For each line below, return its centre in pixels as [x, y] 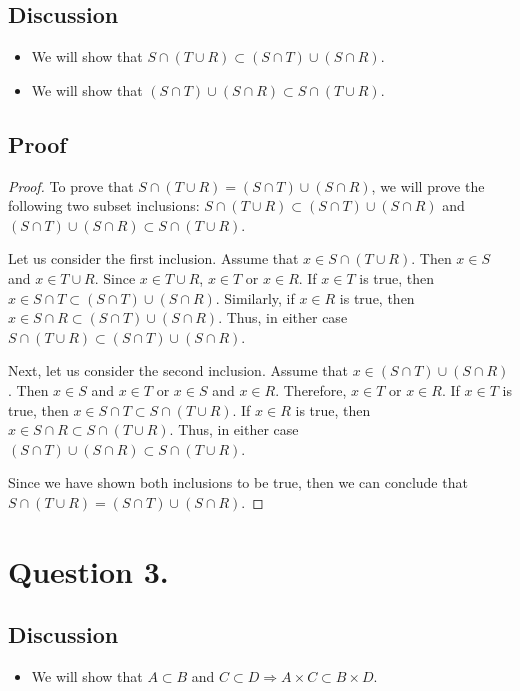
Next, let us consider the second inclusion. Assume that [178, 370]
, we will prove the [428, 185]
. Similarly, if [255, 297]
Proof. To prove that [71, 185]
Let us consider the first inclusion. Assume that [153, 258]
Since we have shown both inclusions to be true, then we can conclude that [238, 482]
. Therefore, [311, 389]
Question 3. [88, 570]
